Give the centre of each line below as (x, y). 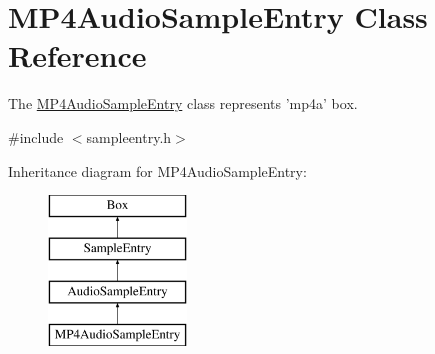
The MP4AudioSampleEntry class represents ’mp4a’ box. (183, 103)
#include (36, 136)
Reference (77, 55)
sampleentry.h (129, 136)
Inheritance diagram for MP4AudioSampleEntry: (157, 170)
